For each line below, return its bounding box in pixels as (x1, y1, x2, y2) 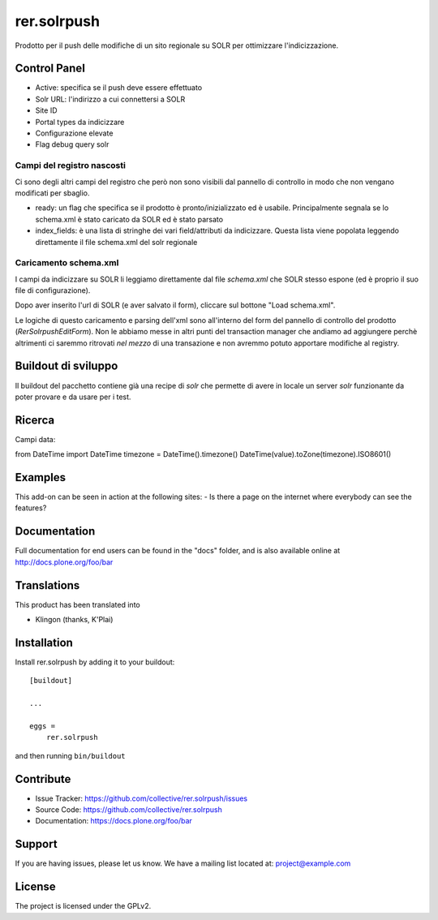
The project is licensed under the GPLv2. (15, 901, 152, 911)
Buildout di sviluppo (15, 359, 118, 373)
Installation (15, 635, 73, 649)
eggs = (29, 721, 56, 730)
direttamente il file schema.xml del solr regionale (35, 237, 198, 247)
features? (15, 503, 47, 513)
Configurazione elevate (35, 128, 114, 138)
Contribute (15, 772, 71, 786)
